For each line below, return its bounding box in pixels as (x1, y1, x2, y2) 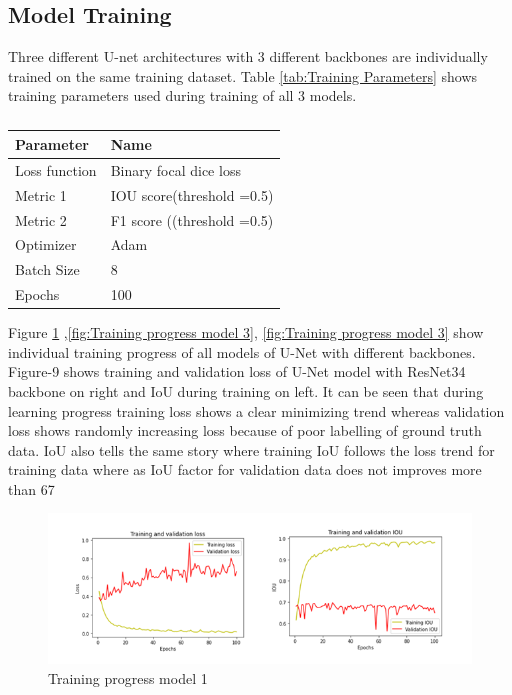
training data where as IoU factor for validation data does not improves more (8, 459, 482, 480)
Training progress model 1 (48, 667, 208, 688)
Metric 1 (15, 184, 67, 205)
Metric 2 (15, 209, 67, 230)
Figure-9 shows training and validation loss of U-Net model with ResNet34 (8, 361, 466, 382)
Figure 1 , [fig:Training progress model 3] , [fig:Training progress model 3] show (8, 322, 484, 343)
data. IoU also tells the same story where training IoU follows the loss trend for (8, 439, 495, 460)
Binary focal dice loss (110, 159, 241, 180)
